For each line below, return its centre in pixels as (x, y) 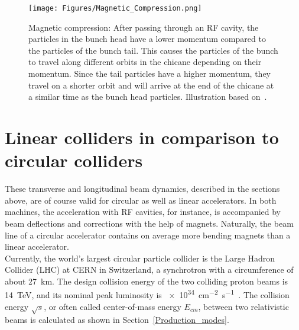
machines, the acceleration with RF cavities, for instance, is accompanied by (143, 212)
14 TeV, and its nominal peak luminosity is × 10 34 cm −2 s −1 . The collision (147, 294)
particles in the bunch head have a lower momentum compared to (147, 39)
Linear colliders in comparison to (142, 137)
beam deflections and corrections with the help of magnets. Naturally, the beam (149, 223)
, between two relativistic (243, 306)
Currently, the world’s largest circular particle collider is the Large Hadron (140, 258)
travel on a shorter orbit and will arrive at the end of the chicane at (151, 85)
